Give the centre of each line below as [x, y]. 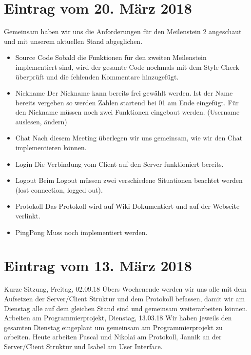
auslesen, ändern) [41, 121]
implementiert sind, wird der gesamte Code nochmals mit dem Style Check [127, 67]
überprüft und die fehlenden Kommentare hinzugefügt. [97, 76]
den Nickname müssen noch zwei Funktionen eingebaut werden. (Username [127, 112]
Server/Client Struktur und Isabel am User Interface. [83, 346]
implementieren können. [51, 148]
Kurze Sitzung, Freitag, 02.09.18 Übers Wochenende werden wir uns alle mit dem [125, 289]
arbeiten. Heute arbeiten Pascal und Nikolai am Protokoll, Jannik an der [113, 337]
